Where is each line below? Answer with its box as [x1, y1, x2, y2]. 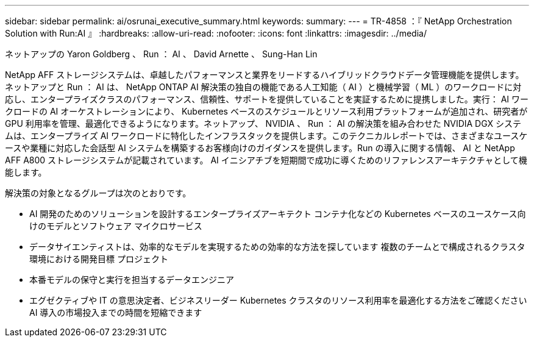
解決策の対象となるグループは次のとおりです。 [5, 188, 191, 198]
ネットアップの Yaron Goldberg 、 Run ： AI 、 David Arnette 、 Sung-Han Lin [5, 49, 318, 59]
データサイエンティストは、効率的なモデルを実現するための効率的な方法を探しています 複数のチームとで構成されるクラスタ [29, 241, 525, 252]
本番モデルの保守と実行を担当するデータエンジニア [29, 274, 234, 285]
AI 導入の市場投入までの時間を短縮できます [29, 307, 202, 318]
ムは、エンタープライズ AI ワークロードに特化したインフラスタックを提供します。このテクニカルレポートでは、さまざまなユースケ [5, 130, 528, 141]
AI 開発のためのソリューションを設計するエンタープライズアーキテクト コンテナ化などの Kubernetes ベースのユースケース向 [29, 208, 526, 219]
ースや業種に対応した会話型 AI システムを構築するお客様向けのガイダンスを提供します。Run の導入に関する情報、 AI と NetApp [5, 143, 515, 153]
